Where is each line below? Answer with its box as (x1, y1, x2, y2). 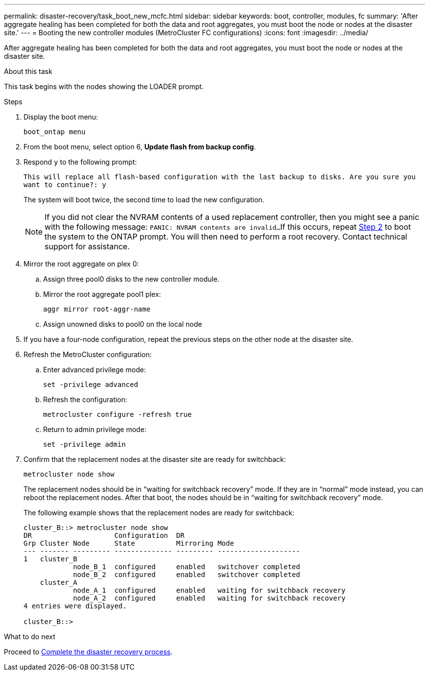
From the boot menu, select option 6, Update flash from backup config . (24, 143, 256, 151)
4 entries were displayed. (24, 602, 127, 610)
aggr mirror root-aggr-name (43, 305, 151, 313)
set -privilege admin (43, 440, 126, 448)
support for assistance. (45, 241, 130, 251)
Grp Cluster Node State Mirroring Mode (24, 539, 234, 547)
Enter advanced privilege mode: (43, 365, 146, 374)
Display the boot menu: (24, 113, 98, 121)
